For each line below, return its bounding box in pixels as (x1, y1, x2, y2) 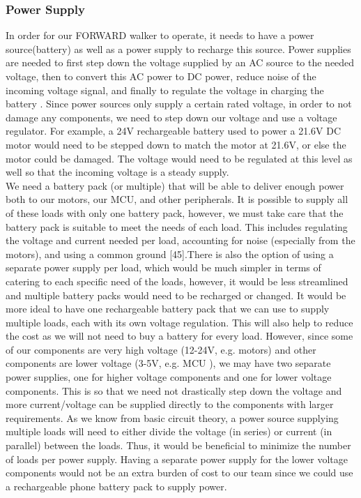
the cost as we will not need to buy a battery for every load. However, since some (6, 329, 353, 343)
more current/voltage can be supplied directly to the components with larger (6, 397, 334, 412)
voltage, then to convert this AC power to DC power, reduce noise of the (6, 69, 316, 83)
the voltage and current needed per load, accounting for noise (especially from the (6, 233, 355, 248)
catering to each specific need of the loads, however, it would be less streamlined (6, 273, 348, 288)
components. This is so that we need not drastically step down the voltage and (6, 383, 342, 398)
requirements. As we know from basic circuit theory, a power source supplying (6, 410, 339, 425)
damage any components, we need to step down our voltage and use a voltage (6, 110, 337, 124)
